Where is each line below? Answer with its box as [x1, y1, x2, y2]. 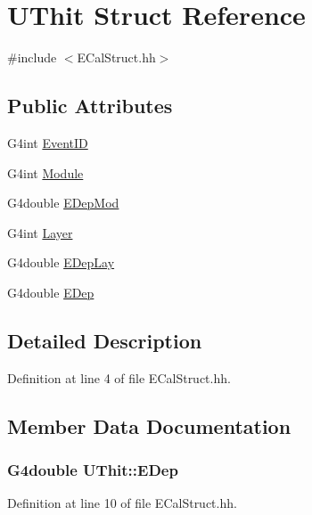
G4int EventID [7, 133, 88, 151]
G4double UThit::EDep [7, 458, 178, 480]
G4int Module [7, 163, 84, 182]
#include [7, 48, 57, 67]
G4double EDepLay [7, 253, 115, 272]
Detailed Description [7, 326, 202, 354]
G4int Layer [7, 223, 73, 241]
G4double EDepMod [7, 193, 119, 212]
